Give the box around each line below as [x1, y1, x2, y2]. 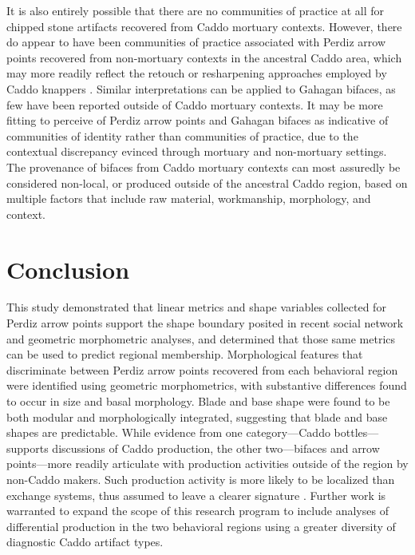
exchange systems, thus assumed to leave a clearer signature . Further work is [6, 486, 386, 503]
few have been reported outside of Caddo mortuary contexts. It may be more [6, 96, 383, 113]
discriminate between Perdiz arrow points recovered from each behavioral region [6, 361, 398, 378]
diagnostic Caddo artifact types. [6, 533, 164, 550]
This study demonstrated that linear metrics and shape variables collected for [6, 299, 386, 315]
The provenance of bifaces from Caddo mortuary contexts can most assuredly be [6, 158, 401, 175]
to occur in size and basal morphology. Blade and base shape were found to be [6, 393, 390, 409]
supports [6, 439, 49, 456]
